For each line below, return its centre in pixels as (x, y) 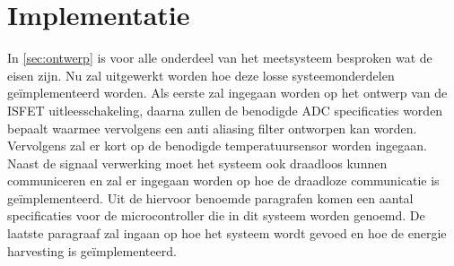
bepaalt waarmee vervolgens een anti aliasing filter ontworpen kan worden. (212, 128)
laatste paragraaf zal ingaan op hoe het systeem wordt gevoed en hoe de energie (227, 233)
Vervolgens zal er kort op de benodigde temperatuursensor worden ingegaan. (217, 146)
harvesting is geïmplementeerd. (92, 250)
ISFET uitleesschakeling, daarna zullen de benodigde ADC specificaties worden (225, 110)
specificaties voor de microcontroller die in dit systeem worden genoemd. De (216, 215)
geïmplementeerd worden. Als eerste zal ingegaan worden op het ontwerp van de (227, 93)
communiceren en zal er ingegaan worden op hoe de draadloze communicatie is (223, 180)
